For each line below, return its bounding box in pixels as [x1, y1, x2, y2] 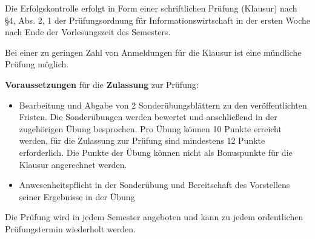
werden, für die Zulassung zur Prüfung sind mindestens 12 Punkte [19, 134, 265, 147]
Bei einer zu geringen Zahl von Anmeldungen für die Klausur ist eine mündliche [5, 45, 302, 58]
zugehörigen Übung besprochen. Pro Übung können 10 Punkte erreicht [19, 122, 282, 135]
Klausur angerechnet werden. [19, 158, 127, 170]
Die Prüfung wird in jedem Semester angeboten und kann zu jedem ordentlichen [5, 210, 303, 223]
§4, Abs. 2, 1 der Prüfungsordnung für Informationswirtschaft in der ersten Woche [5, 13, 310, 26]
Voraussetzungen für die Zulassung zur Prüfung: [5, 78, 199, 90]
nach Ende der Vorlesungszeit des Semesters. [5, 25, 171, 38]
